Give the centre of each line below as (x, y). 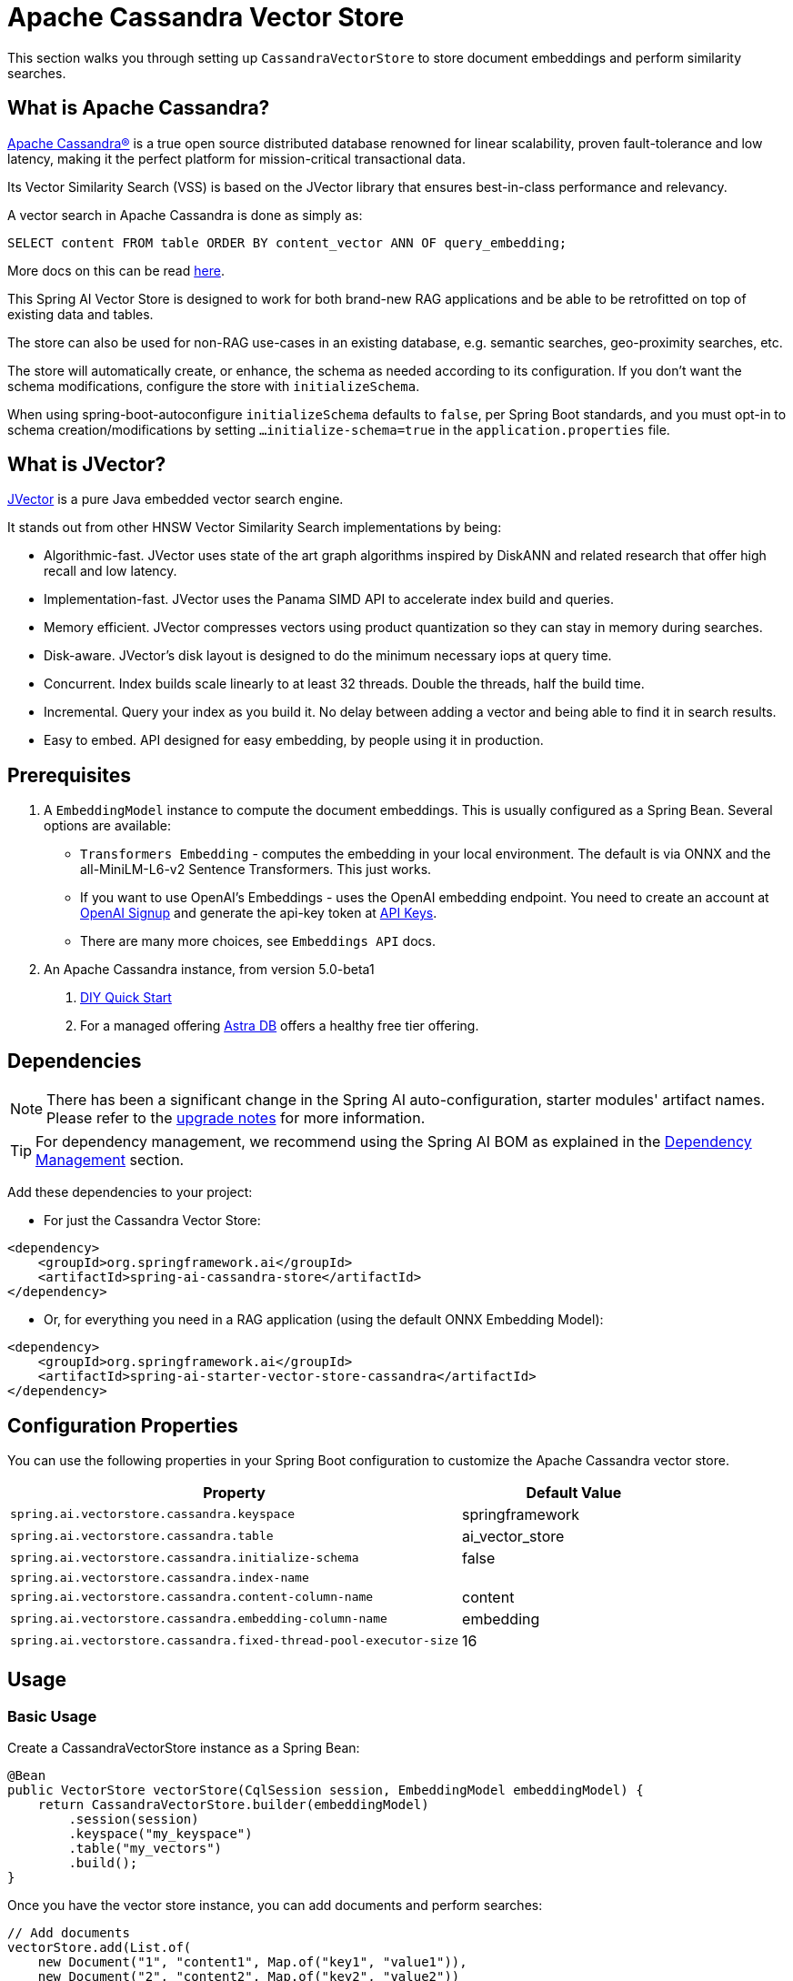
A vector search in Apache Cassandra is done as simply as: (185, 215)
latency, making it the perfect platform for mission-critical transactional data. (236, 158)
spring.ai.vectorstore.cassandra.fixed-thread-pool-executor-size (235, 1641)
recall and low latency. (110, 571)
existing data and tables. (80, 314)
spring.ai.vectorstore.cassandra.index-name (160, 1577)
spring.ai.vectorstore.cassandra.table (142, 1536)
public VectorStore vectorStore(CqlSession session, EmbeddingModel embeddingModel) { (326, 1790)
